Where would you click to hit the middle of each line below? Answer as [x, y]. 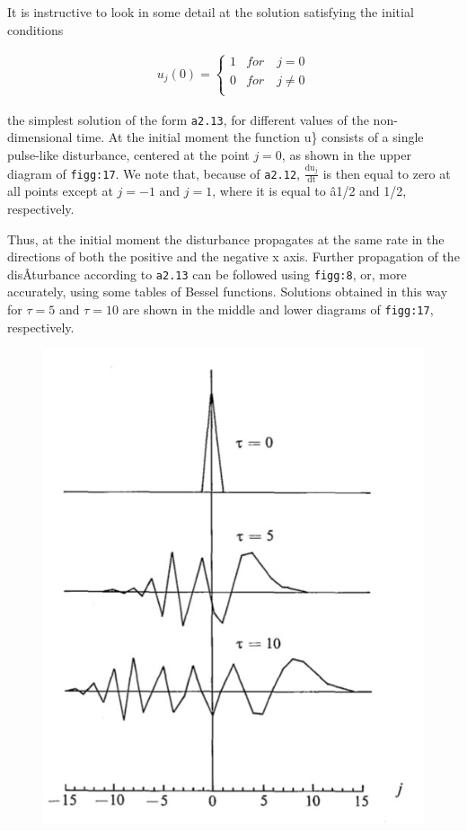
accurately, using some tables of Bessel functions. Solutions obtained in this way [228, 292]
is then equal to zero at [387, 173]
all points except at [60, 191]
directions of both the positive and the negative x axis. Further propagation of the [233, 256]
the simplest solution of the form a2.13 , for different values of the [188, 119]
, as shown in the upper [346, 155]
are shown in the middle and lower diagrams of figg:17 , [278, 309]
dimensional [40, 137]
